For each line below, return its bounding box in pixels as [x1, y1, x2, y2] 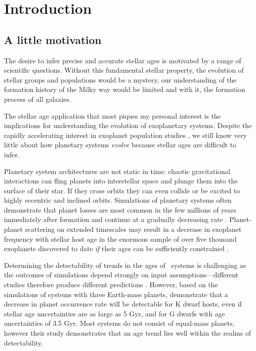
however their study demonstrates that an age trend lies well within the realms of [4, 328, 251, 338]
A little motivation [4, 32, 102, 47]
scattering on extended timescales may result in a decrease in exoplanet [25, 224, 242, 234]
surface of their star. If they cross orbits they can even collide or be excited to [4, 185, 240, 195]
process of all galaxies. [4, 93, 71, 104]
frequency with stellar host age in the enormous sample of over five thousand [4, 233, 237, 244]
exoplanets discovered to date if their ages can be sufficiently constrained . [4, 243, 229, 254]
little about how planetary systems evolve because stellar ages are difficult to [4, 139, 236, 150]
